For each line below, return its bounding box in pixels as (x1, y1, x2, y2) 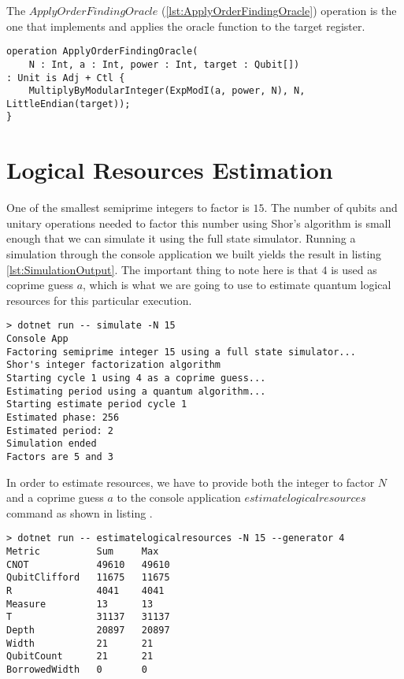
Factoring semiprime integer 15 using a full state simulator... (6, 346, 356, 358)
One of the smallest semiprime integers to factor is (6, 199, 250, 216)
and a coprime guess (6, 489, 104, 506)
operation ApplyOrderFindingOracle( (6, 46, 198, 58)
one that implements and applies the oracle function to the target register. (6, 17, 365, 34)
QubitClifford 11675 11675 (6, 572, 170, 584)
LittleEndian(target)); (6, 98, 131, 109)
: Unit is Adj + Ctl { (6, 72, 125, 83)
